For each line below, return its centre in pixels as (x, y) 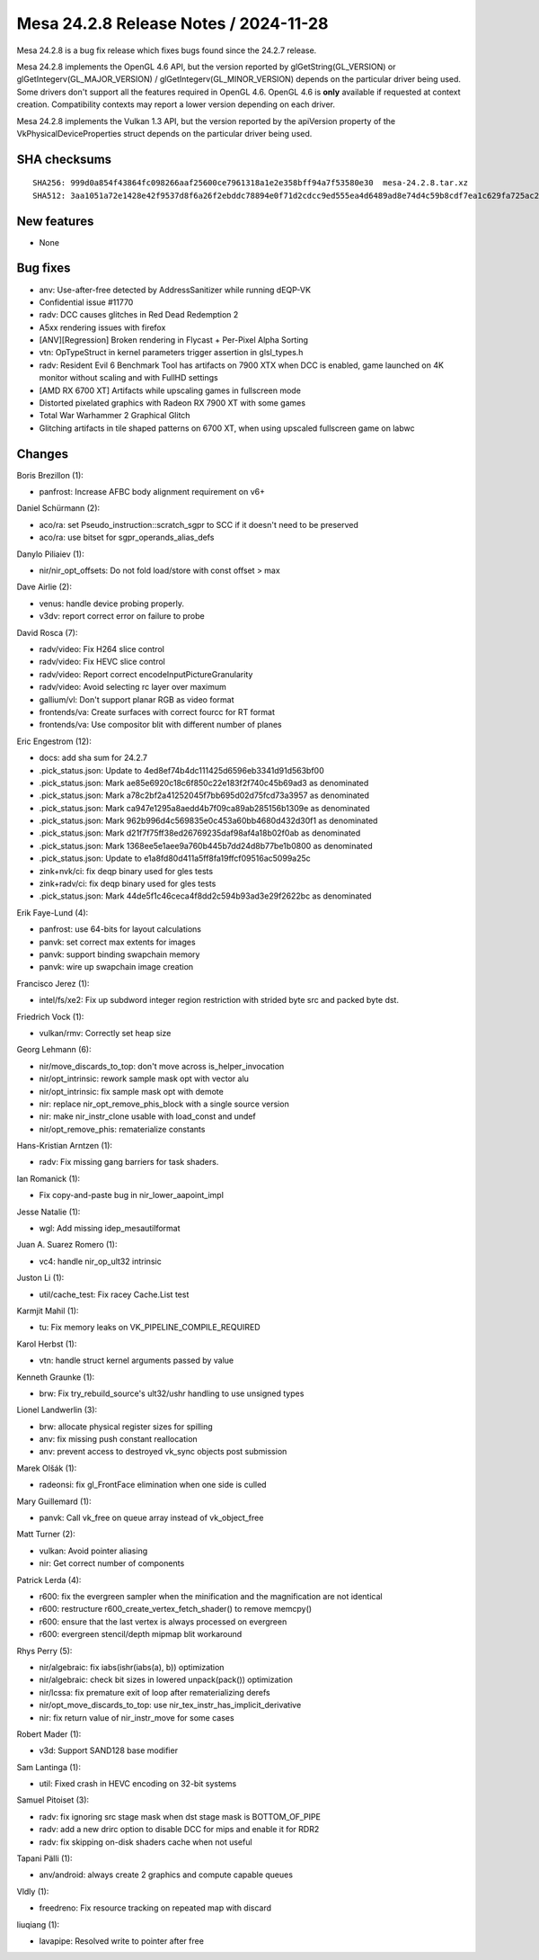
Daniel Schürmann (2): (58, 508)
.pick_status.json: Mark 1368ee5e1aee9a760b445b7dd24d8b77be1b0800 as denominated (206, 846)
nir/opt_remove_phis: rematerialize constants (122, 1129)
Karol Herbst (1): (47, 1344)
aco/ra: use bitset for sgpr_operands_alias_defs (127, 537)
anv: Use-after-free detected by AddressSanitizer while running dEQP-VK (175, 290)
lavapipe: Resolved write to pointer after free (121, 1941)
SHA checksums (64, 159)
